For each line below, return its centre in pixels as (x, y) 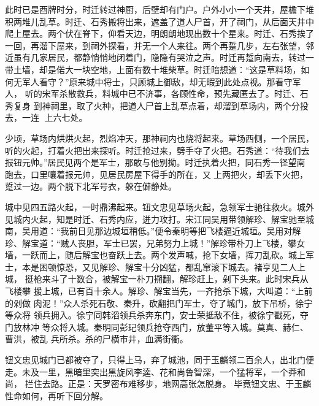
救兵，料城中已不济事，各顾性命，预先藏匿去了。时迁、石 (192, 94)
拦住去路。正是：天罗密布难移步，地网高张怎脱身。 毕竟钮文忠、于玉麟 (168, 384)
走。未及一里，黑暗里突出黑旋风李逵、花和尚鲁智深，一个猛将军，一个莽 (151, 371)
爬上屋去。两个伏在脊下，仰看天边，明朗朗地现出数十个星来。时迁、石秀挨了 (159, 33)
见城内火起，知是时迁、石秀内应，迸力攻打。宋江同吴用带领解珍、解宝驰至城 (159, 219)
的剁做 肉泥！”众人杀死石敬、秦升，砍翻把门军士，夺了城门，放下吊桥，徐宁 (159, 303)
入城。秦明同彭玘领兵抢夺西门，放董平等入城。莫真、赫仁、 (188, 327)
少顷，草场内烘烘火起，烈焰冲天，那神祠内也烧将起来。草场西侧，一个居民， (159, 138)
